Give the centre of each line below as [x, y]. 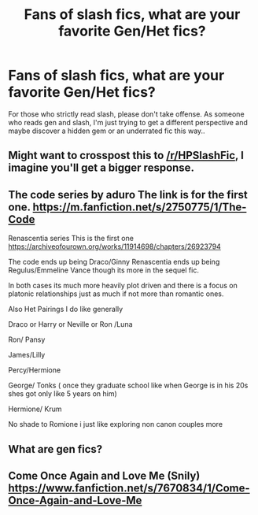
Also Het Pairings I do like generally [66, 309]
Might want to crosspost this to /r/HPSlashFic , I [126, 156]
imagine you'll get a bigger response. [101, 168]
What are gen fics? [55, 449]
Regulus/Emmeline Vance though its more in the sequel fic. [103, 270]
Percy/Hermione [35, 370]
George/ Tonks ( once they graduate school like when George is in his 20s [128, 385]
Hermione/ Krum [35, 409]
